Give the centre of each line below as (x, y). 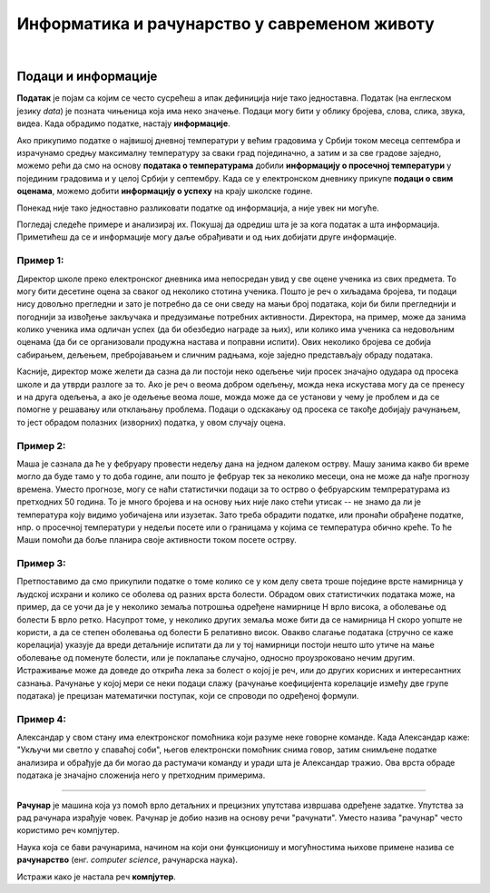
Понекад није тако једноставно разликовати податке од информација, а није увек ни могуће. (198, 208)
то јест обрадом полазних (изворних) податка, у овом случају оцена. (151, 422)
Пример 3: (41, 564)
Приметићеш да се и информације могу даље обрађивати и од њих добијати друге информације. (206, 237)
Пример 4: (42, 719)
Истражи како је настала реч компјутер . (96, 877)
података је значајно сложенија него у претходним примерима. (141, 775)
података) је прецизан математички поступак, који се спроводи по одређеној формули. (188, 695)
